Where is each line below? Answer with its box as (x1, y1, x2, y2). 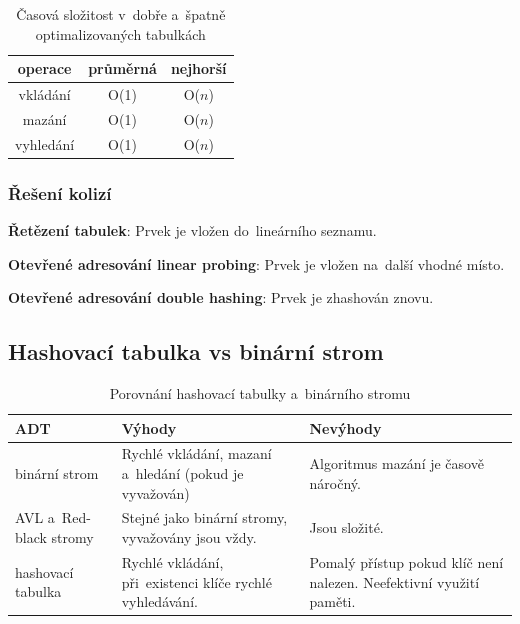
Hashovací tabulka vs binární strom (8, 336, 384, 367)
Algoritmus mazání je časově (309, 453, 484, 474)
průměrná (88, 58, 157, 79)
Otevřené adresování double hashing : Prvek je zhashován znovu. (8, 287, 434, 308)
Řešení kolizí (8, 180, 112, 205)
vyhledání (15, 133, 75, 154)
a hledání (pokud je (121, 463, 244, 484)
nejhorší (170, 58, 227, 79)
